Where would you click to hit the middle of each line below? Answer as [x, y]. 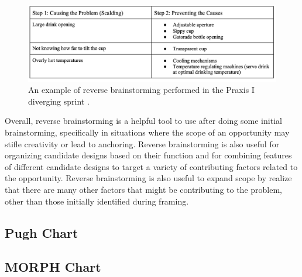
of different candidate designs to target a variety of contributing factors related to [151, 166]
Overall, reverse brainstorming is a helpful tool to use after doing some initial [143, 121]
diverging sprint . [59, 101]
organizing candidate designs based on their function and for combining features [148, 155]
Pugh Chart [42, 232]
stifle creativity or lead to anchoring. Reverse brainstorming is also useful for [142, 143]
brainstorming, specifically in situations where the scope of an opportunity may [147, 132]
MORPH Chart [53, 267]
